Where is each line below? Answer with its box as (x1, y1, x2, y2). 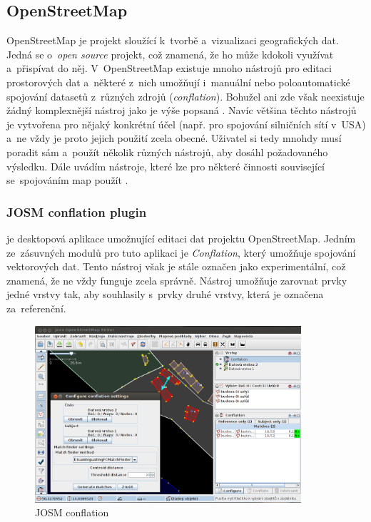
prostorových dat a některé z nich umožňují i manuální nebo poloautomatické (6, 74, 350, 89)
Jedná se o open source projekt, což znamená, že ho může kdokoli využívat (6, 46, 334, 61)
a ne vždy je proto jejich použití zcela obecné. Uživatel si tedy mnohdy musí (6, 130, 342, 145)
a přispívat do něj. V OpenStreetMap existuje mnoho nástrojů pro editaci (6, 61, 332, 76)
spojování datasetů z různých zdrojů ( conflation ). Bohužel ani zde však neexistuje (6, 88, 365, 103)
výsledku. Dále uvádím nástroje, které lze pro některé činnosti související (6, 158, 325, 173)
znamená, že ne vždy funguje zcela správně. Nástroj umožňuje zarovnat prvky (6, 272, 347, 287)
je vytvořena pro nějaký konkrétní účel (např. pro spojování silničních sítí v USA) (6, 116, 366, 131)
